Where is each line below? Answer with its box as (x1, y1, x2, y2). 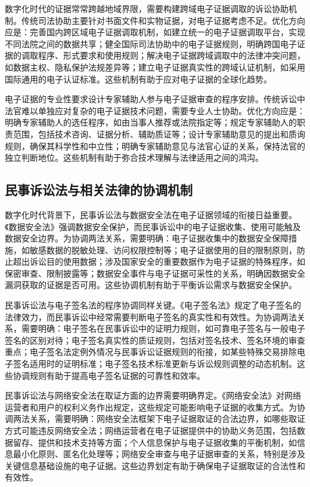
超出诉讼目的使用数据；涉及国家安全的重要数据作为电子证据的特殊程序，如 (13, 255, 305, 268)
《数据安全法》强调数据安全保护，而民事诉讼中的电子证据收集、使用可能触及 (5, 220, 301, 232)
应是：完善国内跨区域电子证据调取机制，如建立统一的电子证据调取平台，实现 (5, 26, 305, 38)
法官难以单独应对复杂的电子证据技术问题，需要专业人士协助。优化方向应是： (5, 104, 305, 117)
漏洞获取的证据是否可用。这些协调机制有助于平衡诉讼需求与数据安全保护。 (5, 278, 297, 291)
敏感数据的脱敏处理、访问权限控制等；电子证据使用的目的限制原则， (29, 243, 297, 256)
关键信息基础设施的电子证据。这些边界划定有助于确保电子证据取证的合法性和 (5, 459, 305, 471)
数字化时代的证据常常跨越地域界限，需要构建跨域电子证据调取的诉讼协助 (5, 2, 289, 14)
